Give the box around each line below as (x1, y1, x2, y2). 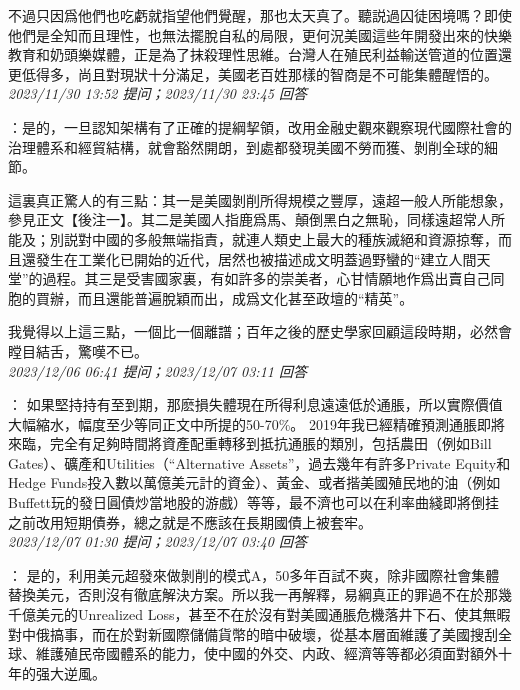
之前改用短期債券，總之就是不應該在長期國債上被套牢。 (8, 511, 372, 532)
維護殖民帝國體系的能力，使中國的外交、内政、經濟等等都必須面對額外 (35, 643, 498, 664)
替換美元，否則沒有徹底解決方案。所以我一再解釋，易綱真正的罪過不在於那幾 (8, 584, 512, 605)
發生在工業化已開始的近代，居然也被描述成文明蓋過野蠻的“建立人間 (35, 248, 477, 269)
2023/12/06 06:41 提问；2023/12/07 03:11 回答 (8, 360, 307, 381)
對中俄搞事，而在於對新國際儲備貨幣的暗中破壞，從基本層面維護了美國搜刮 (8, 623, 498, 644)
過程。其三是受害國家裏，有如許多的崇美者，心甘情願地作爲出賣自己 (42, 268, 491, 289)
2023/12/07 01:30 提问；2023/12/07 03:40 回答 (8, 531, 307, 552)
